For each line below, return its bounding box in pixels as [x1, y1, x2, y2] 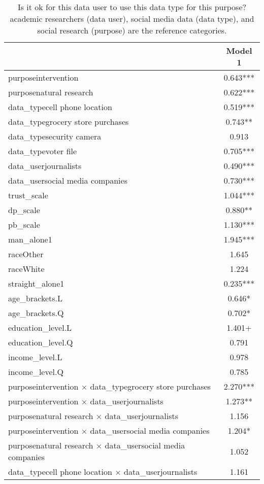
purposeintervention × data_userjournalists [8, 395, 163, 407]
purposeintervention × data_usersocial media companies [8, 425, 210, 436]
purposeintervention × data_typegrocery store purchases [8, 381, 211, 392]
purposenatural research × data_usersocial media [8, 439, 185, 451]
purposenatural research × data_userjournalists [8, 410, 178, 422]
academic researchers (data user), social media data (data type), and [10, 13, 254, 24]
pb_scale [8, 219, 40, 230]
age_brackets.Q [8, 307, 64, 319]
